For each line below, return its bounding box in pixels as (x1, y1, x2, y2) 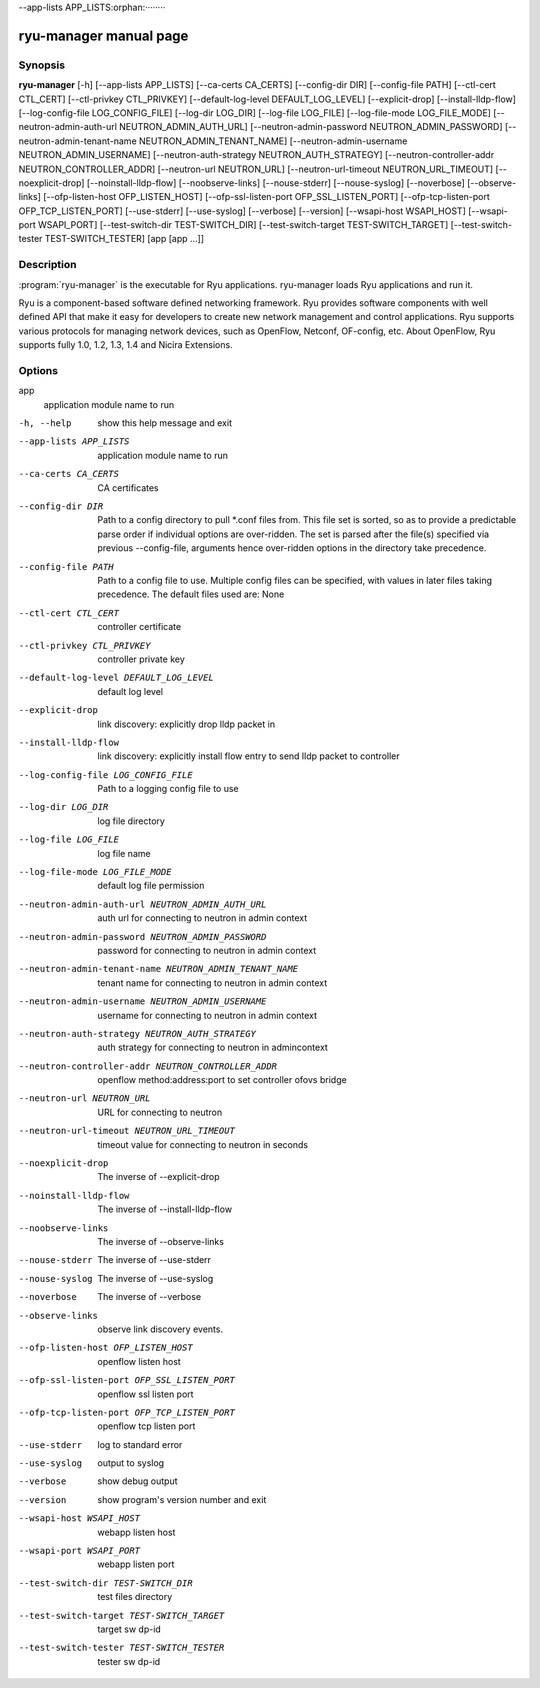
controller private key (97, 653, 185, 665)
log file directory (97, 815, 165, 827)
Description (18, 258, 77, 272)
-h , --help (18, 418, 72, 429)
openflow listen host (97, 1355, 182, 1367)
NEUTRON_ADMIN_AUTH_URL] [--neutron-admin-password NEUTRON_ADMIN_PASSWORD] (118, 121, 504, 133)
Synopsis (18, 58, 65, 72)
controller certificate (97, 621, 182, 633)
